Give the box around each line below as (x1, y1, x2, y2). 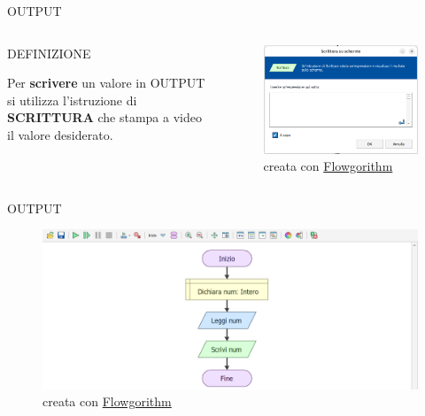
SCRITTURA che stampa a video (7, 108, 202, 127)
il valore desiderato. (7, 125, 113, 143)
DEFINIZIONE (7, 43, 91, 62)
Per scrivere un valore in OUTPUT (7, 73, 205, 92)
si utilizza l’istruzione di (7, 90, 137, 109)
